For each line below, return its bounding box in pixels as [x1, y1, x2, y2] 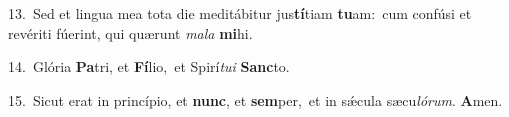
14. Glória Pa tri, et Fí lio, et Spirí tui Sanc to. [8, 56, 290, 77]
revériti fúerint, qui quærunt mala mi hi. [8, 22, 253, 43]
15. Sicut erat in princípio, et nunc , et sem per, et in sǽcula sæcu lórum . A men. [8, 89, 503, 110]
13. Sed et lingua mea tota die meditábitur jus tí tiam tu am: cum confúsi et [8, 3, 472, 23]
